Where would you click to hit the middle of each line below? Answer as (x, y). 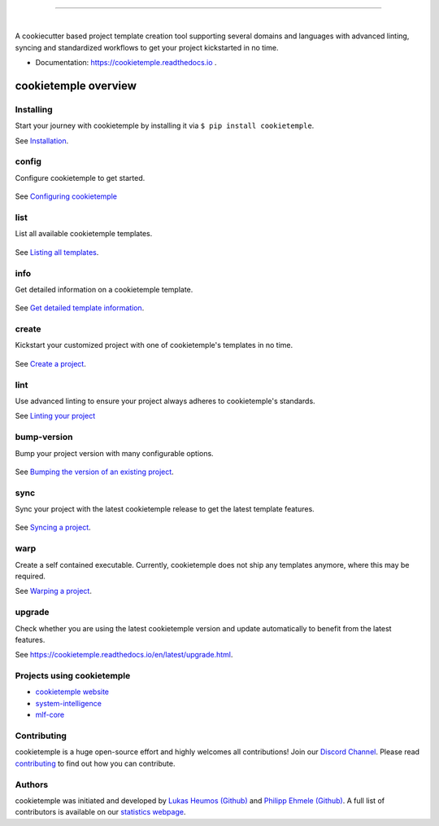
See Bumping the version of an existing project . (94, 472)
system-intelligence (68, 703)
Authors (32, 784)
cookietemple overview (76, 86)
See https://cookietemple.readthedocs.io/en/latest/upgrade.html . (124, 655)
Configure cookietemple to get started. (80, 178)
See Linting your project (55, 416)
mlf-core (50, 715)
